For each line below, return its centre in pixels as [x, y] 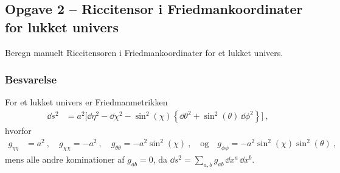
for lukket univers [62, 26]
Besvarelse [31, 79]
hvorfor [18, 131]
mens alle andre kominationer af [65, 159]
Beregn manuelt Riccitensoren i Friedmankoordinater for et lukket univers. [144, 52]
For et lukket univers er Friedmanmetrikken [86, 102]
